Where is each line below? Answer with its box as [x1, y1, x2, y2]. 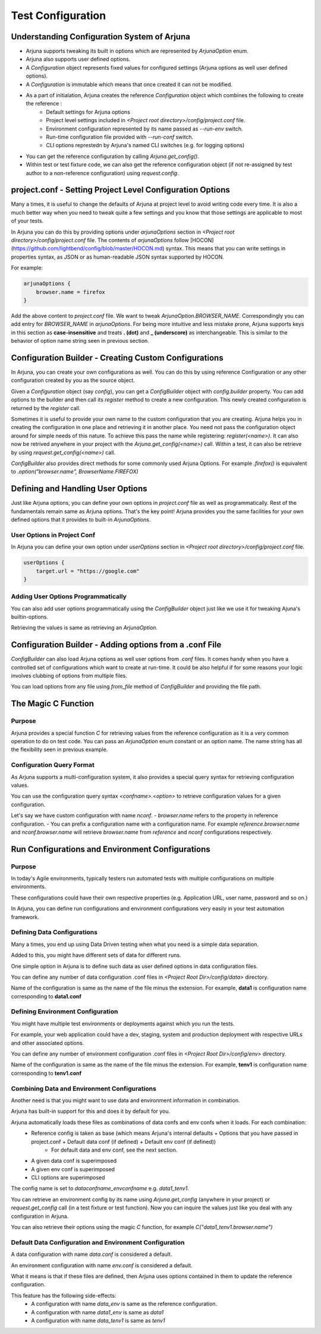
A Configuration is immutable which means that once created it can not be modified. [26, 80, 233, 88]
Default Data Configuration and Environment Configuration [11, 1238, 185, 1246]
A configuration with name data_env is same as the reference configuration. [31, 1300, 218, 1308]
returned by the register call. [11, 404, 81, 411]
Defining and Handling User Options [11, 483, 148, 494]
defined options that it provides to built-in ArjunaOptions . [11, 516, 151, 523]
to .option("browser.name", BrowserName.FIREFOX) [11, 468, 139, 475]
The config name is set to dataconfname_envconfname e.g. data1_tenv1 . [11, 1185, 190, 1192]
